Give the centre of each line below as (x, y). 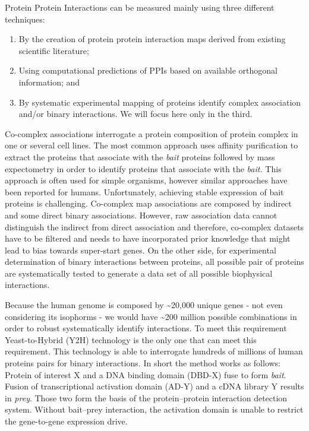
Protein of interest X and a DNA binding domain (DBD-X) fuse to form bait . (146, 374)
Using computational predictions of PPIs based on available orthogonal (148, 70)
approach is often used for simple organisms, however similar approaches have (146, 180)
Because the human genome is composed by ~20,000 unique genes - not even (144, 305)
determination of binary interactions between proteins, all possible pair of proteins (154, 262)
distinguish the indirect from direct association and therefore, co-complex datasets (154, 226)
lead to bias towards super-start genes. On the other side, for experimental (141, 250)
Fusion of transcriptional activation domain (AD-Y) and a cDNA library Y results (154, 386)
